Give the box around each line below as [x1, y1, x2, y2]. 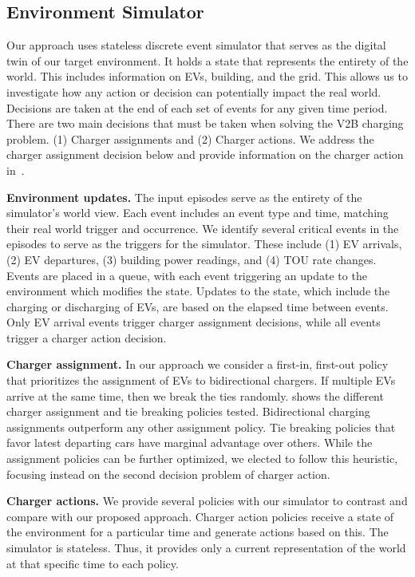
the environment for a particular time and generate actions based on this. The [6, 524, 389, 540]
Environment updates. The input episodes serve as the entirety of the [6, 188, 362, 205]
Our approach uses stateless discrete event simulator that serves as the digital [6, 37, 386, 53]
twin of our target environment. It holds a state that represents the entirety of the [6, 52, 409, 69]
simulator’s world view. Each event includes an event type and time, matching [6, 204, 389, 221]
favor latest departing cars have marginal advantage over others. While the [6, 434, 373, 451]
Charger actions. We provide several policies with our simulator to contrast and [6, 492, 408, 509]
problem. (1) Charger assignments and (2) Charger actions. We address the [6, 130, 374, 147]
